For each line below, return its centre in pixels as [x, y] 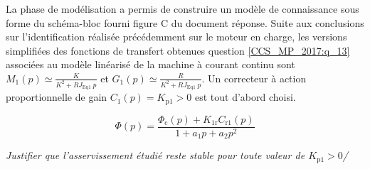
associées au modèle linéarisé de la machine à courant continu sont [150, 64]
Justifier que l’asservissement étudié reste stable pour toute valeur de [155, 155]
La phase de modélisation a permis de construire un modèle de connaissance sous [183, 9]
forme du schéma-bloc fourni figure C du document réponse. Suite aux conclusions [185, 22]
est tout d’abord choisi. [245, 97]
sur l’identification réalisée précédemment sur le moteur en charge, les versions [176, 37]
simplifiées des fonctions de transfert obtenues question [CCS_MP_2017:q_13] [178, 50]
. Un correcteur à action [254, 78]
